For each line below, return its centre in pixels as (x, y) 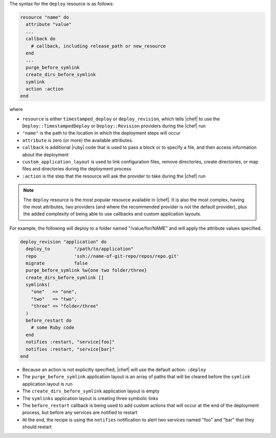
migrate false (57, 263)
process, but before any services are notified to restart (80, 412)
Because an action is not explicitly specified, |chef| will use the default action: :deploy (114, 369)
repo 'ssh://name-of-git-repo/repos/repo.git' (102, 256)
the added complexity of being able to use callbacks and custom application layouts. (112, 214)
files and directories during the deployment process (77, 169)
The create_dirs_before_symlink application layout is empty (91, 391)
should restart (37, 427)
